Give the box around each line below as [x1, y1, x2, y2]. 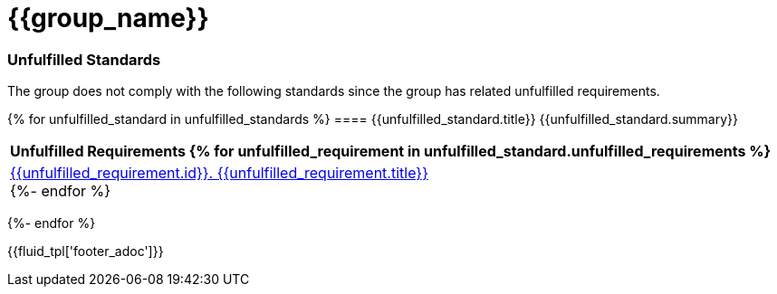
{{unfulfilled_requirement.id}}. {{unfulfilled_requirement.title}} [10, 164, 428, 183]
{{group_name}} [7, 3, 209, 33]
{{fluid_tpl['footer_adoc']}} [7, 243, 164, 260]
